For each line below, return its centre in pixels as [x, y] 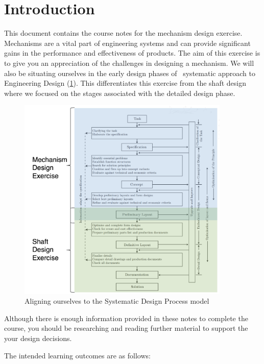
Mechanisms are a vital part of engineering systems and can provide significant [127, 43]
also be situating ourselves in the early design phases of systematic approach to [130, 73]
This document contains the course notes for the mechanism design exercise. [123, 33]
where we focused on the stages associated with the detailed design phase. [120, 93]
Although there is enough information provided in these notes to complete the [126, 318]
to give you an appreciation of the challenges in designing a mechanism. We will [129, 63]
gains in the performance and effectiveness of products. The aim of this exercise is [132, 53]
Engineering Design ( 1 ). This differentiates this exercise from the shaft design [125, 83]
